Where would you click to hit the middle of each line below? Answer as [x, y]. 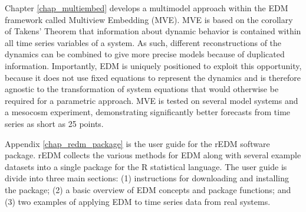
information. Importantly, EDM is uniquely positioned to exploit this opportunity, [153, 65]
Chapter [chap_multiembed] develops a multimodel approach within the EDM [147, 8]
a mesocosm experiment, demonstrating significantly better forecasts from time [148, 112]
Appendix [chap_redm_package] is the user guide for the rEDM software [137, 143]
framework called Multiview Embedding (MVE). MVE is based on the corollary [149, 19]
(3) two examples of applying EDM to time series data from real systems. [138, 201]
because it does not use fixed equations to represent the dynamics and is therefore [153, 77]
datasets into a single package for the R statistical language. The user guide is [146, 166]
